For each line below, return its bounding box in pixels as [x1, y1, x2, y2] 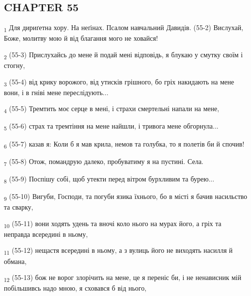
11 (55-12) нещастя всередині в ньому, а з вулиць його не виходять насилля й [4, 245, 233, 257]
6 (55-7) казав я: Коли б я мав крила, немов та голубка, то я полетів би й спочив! [4, 138, 245, 150]
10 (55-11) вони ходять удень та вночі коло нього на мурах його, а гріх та [4, 218, 221, 230]
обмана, [4, 256, 27, 266]
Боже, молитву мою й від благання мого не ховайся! [4, 33, 158, 43]
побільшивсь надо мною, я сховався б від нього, [4, 283, 147, 293]
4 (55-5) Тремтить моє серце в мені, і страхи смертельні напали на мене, [4, 103, 220, 115]
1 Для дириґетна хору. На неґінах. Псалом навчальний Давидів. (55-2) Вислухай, [4, 22, 243, 33]
